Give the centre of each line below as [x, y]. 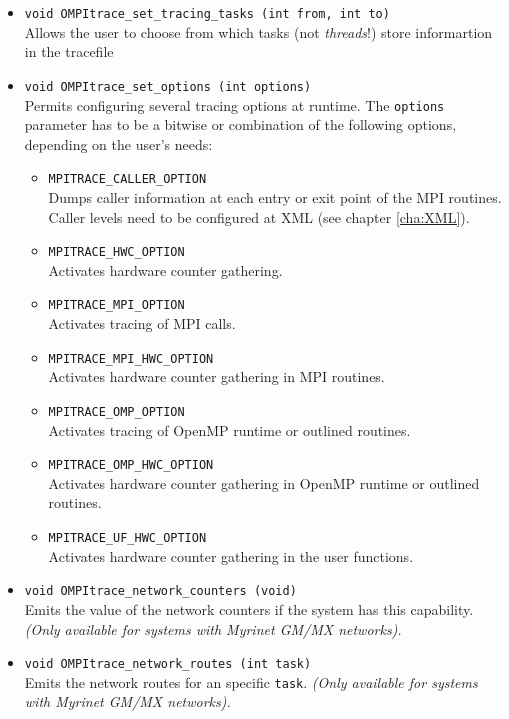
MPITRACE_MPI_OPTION [116, 305]
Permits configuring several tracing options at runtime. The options [234, 104]
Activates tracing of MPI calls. [142, 323]
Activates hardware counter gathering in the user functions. [231, 555]
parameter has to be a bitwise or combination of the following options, [240, 124]
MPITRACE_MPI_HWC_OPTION [131, 358]
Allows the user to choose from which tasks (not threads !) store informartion [258, 31]
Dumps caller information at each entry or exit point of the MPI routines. [275, 197]
